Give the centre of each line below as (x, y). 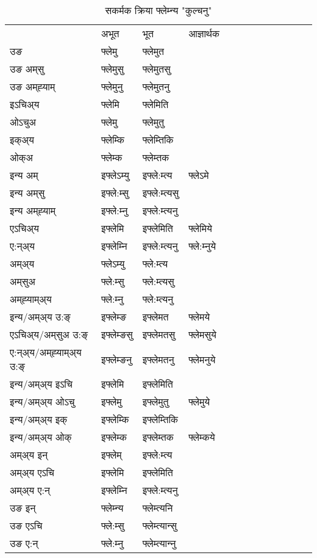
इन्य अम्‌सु (27, 193)
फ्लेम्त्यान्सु (159, 525)
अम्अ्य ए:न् (30, 490)
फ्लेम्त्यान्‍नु (159, 543)
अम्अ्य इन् (29, 455)
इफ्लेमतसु (159, 334)
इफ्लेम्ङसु (117, 334)
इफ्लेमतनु (158, 359)
